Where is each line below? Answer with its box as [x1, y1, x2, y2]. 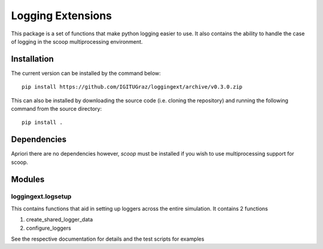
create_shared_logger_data [26, 216, 93, 223]
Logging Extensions [11, 9, 112, 22]
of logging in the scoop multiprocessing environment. [11, 38, 143, 45]
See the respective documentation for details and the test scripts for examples [11, 235, 205, 242]
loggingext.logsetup [11, 192, 72, 201]
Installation [11, 54, 54, 64]
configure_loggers [26, 224, 71, 232]
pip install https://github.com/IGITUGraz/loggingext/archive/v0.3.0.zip [22, 84, 243, 90]
